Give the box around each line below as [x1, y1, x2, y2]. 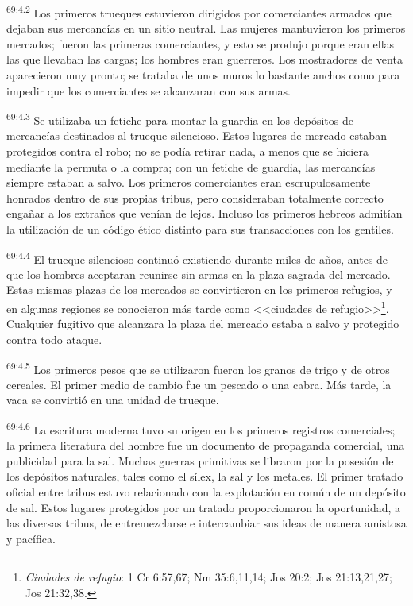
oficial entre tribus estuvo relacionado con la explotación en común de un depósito [6, 483, 406, 500]
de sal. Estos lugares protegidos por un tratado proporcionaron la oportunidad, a [6, 499, 401, 515]
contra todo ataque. [6, 330, 102, 347]
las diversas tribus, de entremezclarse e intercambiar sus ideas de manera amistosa [6, 515, 407, 531]
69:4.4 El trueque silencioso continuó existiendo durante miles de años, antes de [6, 248, 388, 267]
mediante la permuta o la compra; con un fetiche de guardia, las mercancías [6, 158, 376, 175]
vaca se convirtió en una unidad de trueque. [6, 392, 219, 408]
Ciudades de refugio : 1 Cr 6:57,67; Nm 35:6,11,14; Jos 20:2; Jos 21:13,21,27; [25, 569, 392, 585]
